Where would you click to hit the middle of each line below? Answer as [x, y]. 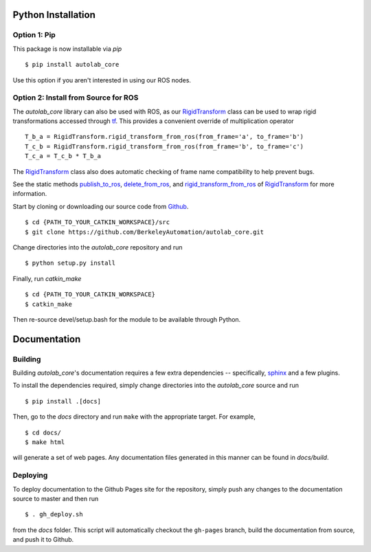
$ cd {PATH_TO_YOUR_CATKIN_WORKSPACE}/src [98, 222]
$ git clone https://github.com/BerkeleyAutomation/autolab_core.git [145, 232]
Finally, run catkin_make [47, 278]
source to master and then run [56, 498]
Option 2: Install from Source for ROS [76, 98]
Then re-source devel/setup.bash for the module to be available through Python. [127, 319]
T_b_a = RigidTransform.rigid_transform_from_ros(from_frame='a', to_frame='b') [165, 137]
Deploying [30, 476]
